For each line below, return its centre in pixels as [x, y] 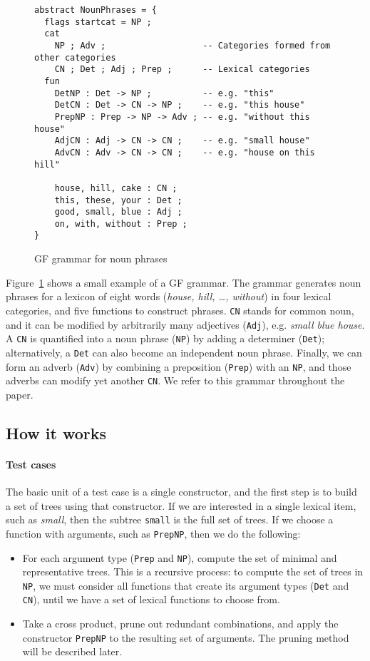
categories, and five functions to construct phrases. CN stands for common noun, [180, 310]
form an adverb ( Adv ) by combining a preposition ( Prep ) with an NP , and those [179, 366]
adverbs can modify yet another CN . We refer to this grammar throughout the [175, 380]
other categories [75, 57]
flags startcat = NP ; [98, 22]
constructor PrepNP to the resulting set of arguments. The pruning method [186, 637]
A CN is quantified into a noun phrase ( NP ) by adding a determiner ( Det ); [165, 338]
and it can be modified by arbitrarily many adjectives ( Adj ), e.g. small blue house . [185, 324]
